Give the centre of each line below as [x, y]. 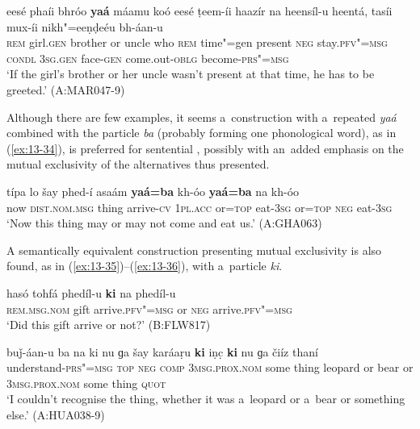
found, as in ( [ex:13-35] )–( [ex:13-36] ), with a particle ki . [145, 266]
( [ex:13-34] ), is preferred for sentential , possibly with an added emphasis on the [205, 148]
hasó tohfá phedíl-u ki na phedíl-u [91, 292]
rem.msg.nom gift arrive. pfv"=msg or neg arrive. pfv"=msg [149, 308]
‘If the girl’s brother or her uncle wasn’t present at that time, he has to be [191, 74]
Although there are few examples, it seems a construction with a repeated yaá [202, 117]
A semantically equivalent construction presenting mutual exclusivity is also [194, 250]
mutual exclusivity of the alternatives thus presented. [138, 164]
